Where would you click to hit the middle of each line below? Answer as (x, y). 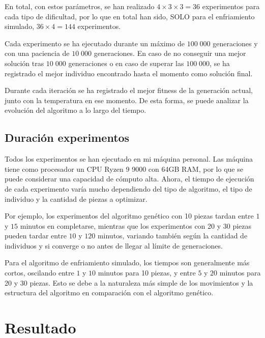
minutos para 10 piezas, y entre (147, 273)
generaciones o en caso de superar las (126, 63)
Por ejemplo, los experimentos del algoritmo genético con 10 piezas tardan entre (129, 216)
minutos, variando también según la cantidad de (172, 236)
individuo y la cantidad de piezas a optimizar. (76, 198)
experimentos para (231, 6)
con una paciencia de (37, 53)
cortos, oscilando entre (39, 273)
